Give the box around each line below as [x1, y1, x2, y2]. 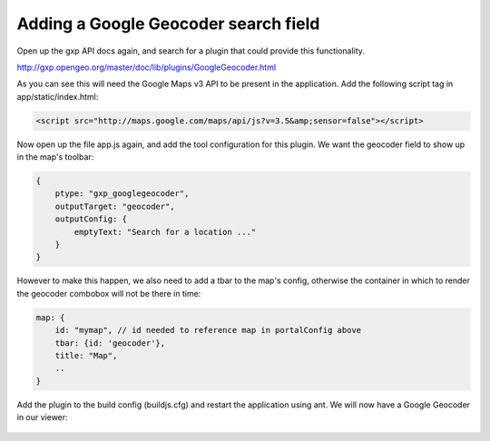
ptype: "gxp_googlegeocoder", [54, 189, 190, 199]
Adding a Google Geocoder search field [16, 14, 320, 34]
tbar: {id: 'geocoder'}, [54, 338, 166, 348]
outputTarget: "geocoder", [54, 201, 176, 211]
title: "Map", [54, 350, 118, 360]
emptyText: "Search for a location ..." [73, 227, 257, 237]
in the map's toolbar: [16, 152, 94, 162]
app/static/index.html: [16, 91, 99, 102]
